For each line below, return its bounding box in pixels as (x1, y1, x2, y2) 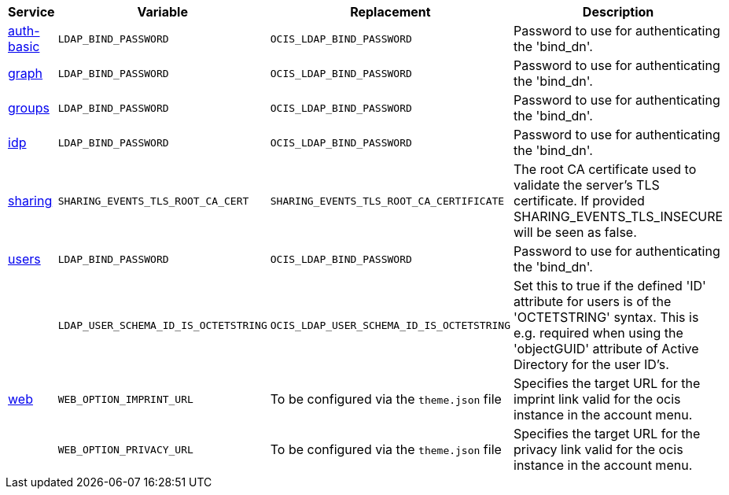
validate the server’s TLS (514, 177, 660, 193)
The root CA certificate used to (514, 161, 697, 177)
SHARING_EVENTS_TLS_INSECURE (514, 209, 723, 224)
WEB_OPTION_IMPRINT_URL (57, 393, 193, 405)
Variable (137, 4, 188, 20)
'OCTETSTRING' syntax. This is (514, 309, 699, 325)
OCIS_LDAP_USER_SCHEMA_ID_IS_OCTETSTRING (270, 319, 511, 331)
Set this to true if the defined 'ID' (514, 278, 706, 294)
